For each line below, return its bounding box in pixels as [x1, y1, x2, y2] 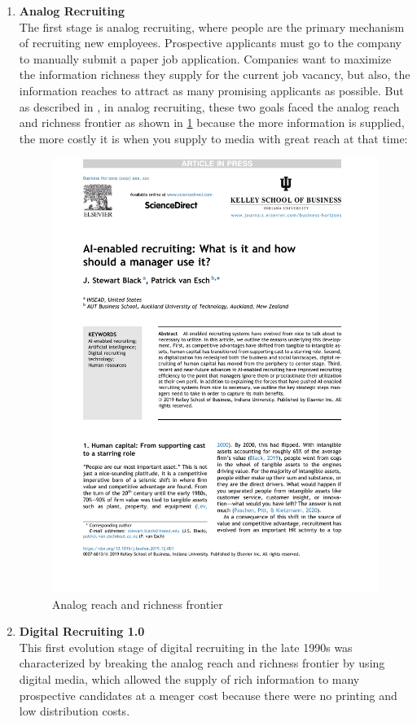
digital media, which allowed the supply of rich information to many [19, 670, 360, 687]
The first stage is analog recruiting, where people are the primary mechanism [19, 18, 405, 35]
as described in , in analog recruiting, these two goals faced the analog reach [19, 98, 400, 115]
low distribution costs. [19, 702, 130, 720]
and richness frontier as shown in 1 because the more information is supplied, [19, 114, 405, 131]
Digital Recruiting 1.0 [19, 623, 145, 640]
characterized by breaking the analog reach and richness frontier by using [19, 654, 385, 672]
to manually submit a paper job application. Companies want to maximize [19, 50, 392, 67]
